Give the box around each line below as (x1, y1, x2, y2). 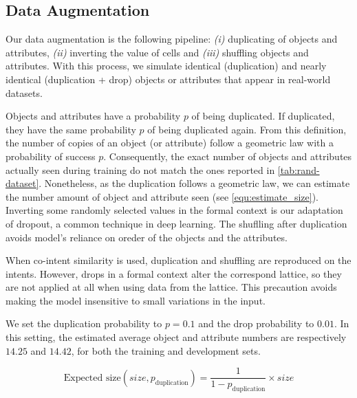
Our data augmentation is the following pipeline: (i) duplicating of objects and (6, 32, 338, 46)
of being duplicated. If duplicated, (191, 109, 335, 123)
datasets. (6, 85, 43, 100)
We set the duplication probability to (6, 316, 162, 331)
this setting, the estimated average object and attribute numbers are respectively (6, 330, 347, 344)
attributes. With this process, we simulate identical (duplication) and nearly (6, 58, 327, 73)
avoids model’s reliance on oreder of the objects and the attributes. (6, 230, 288, 244)
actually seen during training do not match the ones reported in (6, 162, 275, 177)
